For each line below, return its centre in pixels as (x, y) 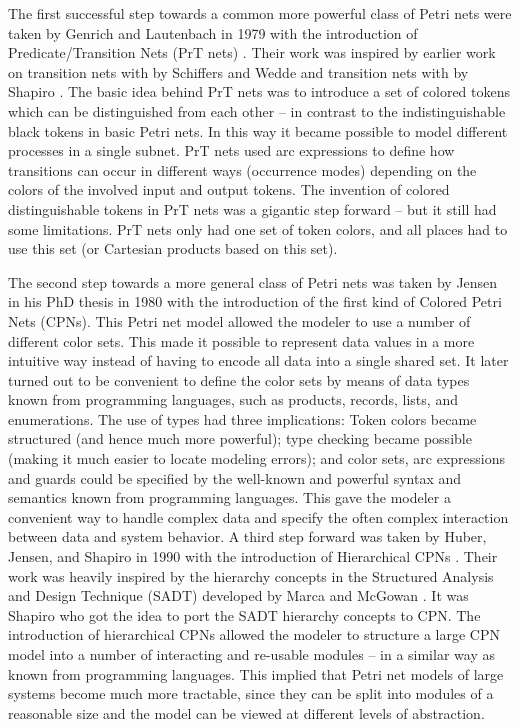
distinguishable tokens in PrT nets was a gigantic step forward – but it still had (252, 208)
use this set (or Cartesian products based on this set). (173, 248)
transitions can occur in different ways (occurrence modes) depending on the (242, 169)
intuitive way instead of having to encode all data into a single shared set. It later (258, 360)
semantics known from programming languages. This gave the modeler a (229, 497)
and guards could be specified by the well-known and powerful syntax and (235, 477)
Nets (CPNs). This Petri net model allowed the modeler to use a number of (239, 320)
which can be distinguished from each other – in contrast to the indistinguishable (257, 110)
